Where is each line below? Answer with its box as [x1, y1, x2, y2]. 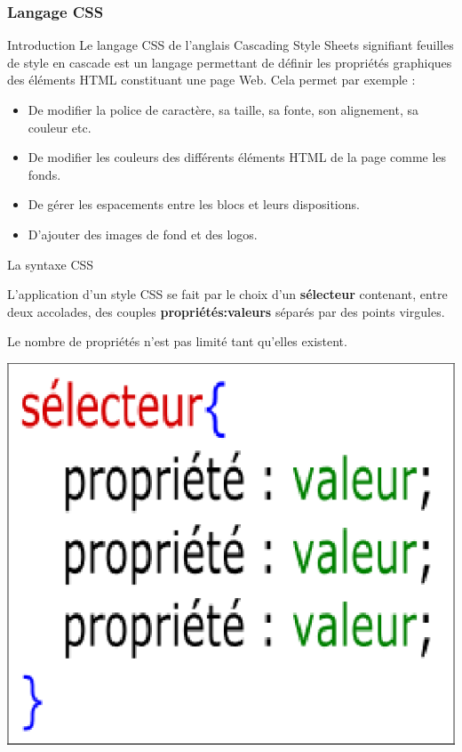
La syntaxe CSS [7, 255, 94, 273]
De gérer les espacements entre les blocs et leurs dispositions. [28, 195, 360, 214]
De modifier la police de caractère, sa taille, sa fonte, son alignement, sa [28, 101, 419, 118]
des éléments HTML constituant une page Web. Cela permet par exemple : [7, 70, 416, 89]
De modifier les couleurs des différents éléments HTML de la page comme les [28, 148, 447, 166]
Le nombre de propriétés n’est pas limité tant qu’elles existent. [7, 332, 347, 351]
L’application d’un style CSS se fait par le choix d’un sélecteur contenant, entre [7, 285, 448, 303]
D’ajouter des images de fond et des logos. [28, 224, 258, 243]
